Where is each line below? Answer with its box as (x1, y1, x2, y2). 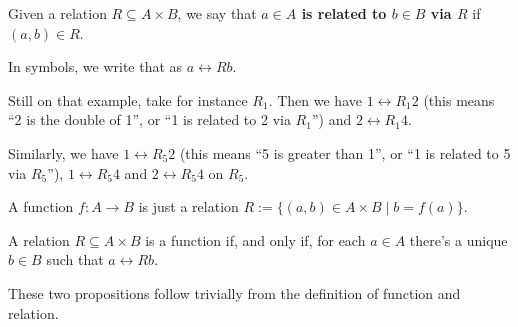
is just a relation (138, 196, 239, 217)
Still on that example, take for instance (8, 89, 248, 110)
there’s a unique (409, 229, 508, 250)
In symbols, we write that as (8, 56, 183, 77)
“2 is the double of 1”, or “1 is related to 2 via (8, 109, 291, 130)
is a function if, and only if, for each (145, 229, 366, 250)
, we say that (177, 3, 257, 23)
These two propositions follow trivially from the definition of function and (8, 282, 461, 303)
